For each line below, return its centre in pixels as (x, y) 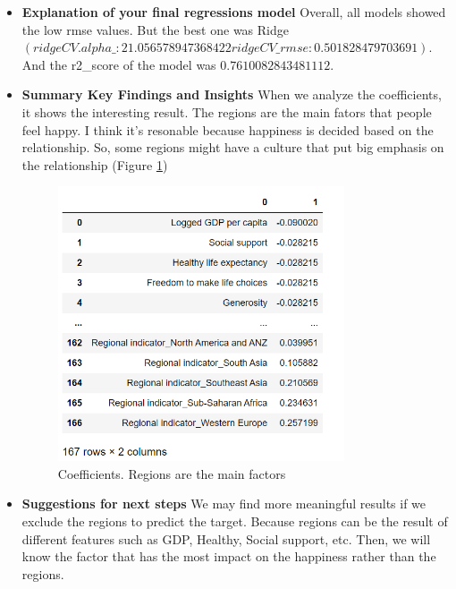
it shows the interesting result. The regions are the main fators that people (227, 111)
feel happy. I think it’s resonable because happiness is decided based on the (228, 129)
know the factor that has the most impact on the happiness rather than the (229, 556)
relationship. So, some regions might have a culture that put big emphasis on (233, 147)
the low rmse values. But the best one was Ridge (155, 29)
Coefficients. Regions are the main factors (172, 473)
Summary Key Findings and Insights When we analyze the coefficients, (232, 94)
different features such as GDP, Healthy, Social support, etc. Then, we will (226, 538)
